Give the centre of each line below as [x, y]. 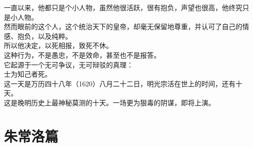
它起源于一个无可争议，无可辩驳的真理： [69, 64]
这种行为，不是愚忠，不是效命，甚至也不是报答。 [82, 55]
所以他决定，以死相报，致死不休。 [58, 45]
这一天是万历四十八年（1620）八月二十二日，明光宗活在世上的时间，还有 [120, 83]
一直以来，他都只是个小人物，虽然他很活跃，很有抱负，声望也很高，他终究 [123, 7]
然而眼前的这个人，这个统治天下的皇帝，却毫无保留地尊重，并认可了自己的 [123, 26]
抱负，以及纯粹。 [45, 36]
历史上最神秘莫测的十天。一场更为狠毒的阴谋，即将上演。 [123, 102]
